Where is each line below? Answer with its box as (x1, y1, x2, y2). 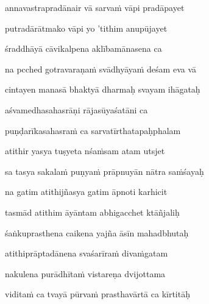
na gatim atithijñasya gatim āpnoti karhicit (5, 185, 168, 198)
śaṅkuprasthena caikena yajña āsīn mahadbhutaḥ (5, 226, 189, 239)
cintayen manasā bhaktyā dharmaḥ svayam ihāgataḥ (5, 83, 200, 96)
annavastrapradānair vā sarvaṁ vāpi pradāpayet (5, 1, 185, 13)
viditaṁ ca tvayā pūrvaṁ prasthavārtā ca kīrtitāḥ (5, 288, 190, 300)
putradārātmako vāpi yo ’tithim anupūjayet (5, 21, 168, 34)
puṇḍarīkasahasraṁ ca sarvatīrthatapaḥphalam (5, 124, 181, 136)
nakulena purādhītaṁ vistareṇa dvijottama (5, 267, 166, 280)
